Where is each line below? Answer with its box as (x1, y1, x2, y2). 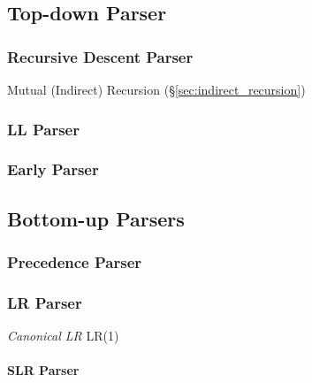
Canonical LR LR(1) (7, 326, 119, 345)
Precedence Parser (7, 250, 142, 272)
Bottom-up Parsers (7, 204, 185, 232)
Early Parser (7, 158, 99, 180)
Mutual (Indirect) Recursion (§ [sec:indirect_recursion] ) (7, 80, 306, 98)
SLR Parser (7, 361, 80, 379)
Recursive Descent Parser (7, 45, 194, 67)
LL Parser (7, 118, 80, 140)
